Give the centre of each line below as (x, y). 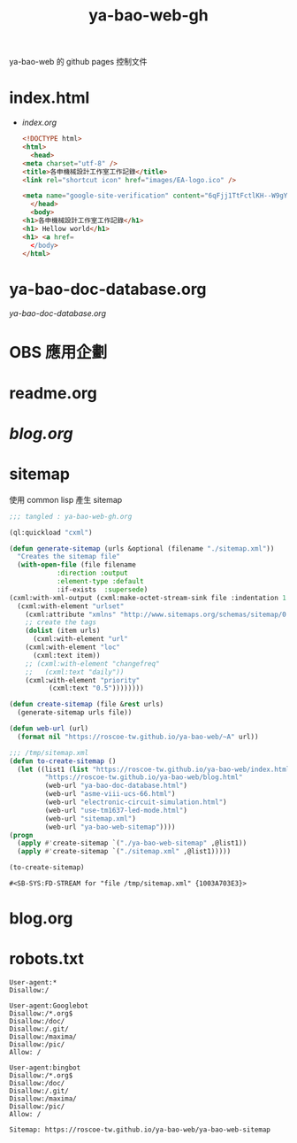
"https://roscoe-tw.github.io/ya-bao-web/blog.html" (144, 777)
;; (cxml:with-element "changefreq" (93, 664)
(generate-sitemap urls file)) (75, 713)
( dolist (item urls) (63, 631)
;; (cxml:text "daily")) (75, 672)
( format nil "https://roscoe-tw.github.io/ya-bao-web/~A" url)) (138, 737)
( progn (21, 835)
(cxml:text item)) (66, 655)
